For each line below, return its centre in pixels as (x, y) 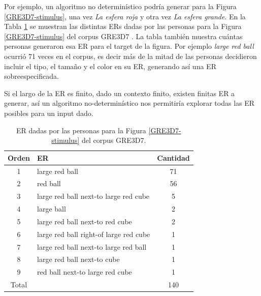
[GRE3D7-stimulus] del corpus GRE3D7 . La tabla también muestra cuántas (123, 36)
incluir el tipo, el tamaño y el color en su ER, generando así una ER (110, 66)
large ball (52, 209)
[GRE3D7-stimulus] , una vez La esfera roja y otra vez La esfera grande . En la (125, 16)
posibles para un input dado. (49, 113)
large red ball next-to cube (78, 259)
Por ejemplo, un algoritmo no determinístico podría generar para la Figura (120, 6)
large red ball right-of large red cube (94, 234)
